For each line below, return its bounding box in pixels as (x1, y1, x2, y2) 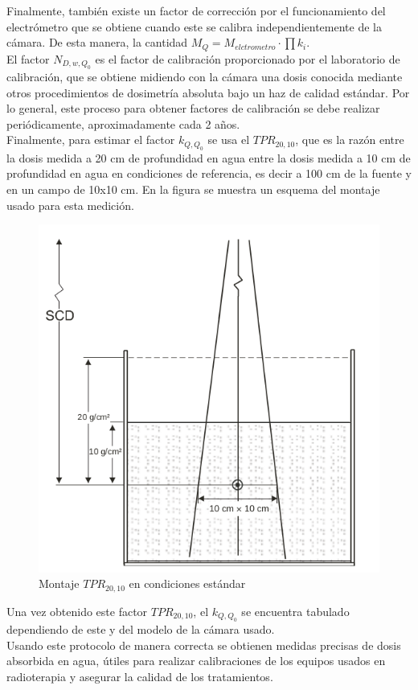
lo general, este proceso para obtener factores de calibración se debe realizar (6, 100, 380, 117)
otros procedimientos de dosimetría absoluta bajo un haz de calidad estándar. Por (6, 84, 410, 101)
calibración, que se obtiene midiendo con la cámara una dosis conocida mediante (6, 68, 403, 85)
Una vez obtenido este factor (6, 602, 148, 619)
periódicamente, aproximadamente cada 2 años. (6, 115, 240, 132)
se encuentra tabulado (241, 602, 350, 619)
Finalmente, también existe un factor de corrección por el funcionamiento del (6, 2, 386, 18)
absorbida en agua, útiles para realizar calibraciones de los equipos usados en (6, 652, 386, 669)
